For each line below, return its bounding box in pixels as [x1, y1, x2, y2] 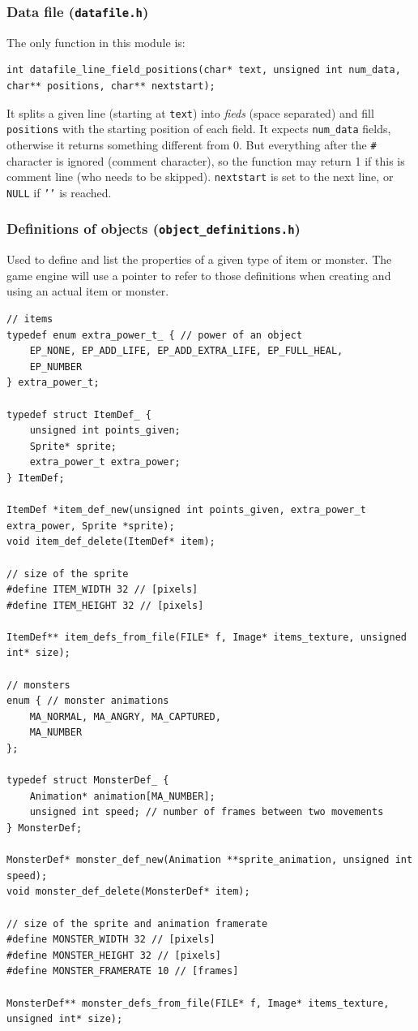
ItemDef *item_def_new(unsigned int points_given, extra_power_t [6, 504, 366, 516]
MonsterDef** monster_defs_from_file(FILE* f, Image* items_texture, [6, 997, 390, 1009]
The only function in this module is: [6, 33, 186, 50]
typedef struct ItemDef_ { [6, 408, 151, 421]
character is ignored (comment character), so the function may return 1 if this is [6, 152, 405, 169]
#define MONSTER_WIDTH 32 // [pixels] [6, 934, 215, 946]
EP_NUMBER [29, 360, 83, 373]
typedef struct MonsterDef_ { [6, 774, 169, 787]
